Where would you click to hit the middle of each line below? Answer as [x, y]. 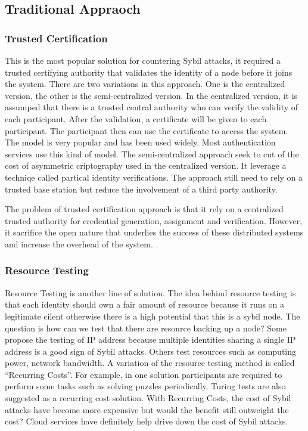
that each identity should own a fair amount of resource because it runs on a [145, 304]
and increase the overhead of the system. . [82, 244]
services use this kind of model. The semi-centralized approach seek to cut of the [152, 154]
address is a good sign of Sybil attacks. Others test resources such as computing [151, 351]
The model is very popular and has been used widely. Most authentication [140, 142]
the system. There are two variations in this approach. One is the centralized [145, 84]
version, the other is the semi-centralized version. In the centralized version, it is [151, 95]
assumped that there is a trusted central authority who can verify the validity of [152, 107]
